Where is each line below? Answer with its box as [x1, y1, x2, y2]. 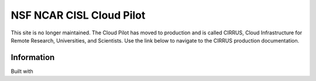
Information [11, 52, 55, 62]
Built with [11, 68, 33, 75]
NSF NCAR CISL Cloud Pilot [11, 9, 146, 22]
